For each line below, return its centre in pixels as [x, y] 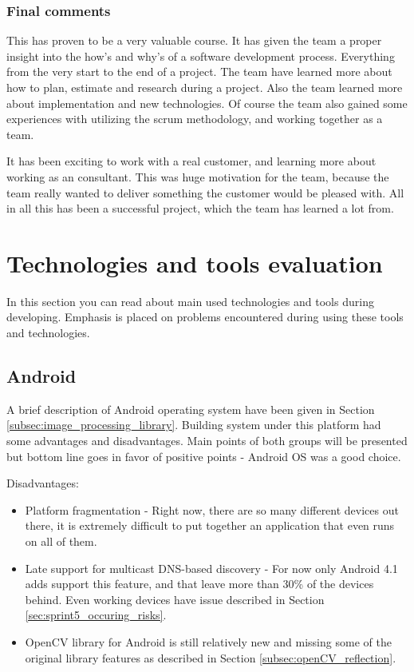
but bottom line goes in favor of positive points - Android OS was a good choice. [204, 456]
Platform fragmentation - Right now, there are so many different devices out [212, 509]
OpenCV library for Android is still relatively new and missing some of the [208, 641]
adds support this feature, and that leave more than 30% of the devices [199, 584]
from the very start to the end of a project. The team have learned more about [199, 72]
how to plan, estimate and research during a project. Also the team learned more [205, 87]
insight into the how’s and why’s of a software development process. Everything [201, 56]
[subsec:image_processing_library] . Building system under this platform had [194, 425]
